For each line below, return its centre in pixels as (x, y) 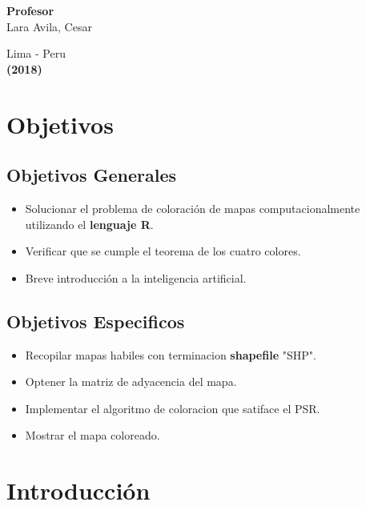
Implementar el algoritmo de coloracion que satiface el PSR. (173, 408)
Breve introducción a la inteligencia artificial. (136, 277)
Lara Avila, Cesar (49, 26)
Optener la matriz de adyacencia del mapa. (131, 382)
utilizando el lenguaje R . (89, 224)
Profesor (30, 10)
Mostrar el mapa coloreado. (93, 435)
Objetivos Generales (92, 175)
